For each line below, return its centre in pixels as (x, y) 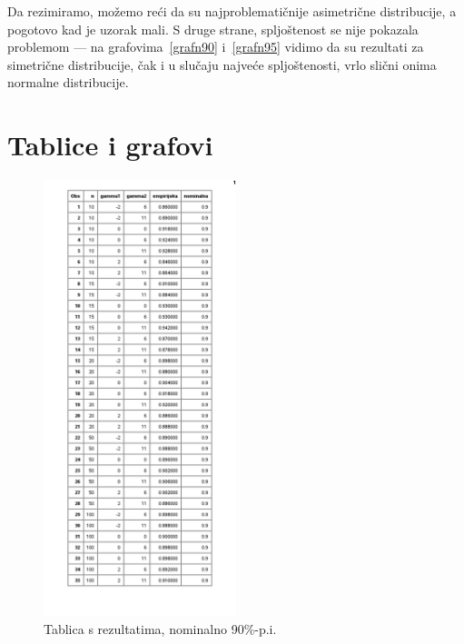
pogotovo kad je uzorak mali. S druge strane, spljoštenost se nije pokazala (213, 29)
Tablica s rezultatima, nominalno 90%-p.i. (160, 628)
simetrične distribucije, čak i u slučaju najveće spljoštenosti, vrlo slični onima (222, 64)
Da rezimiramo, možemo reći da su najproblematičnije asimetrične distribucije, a (232, 11)
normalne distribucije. (68, 82)
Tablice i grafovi (110, 145)
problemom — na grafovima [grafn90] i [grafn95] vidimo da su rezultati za (216, 47)
